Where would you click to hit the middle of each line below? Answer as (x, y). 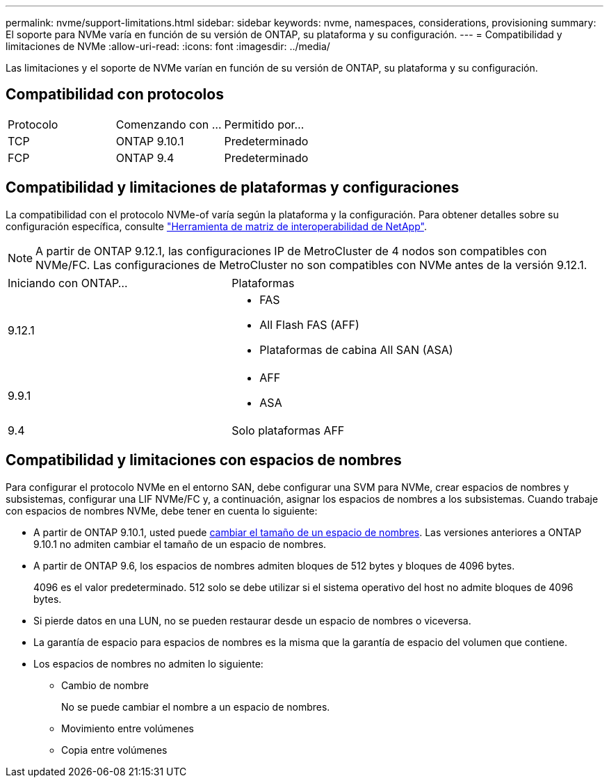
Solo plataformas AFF (288, 430)
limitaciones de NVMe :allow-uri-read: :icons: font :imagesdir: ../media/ (168, 46)
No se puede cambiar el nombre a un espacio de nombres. (196, 707)
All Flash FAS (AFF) (309, 324)
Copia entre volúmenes (114, 750)
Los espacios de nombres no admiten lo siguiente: (148, 663)
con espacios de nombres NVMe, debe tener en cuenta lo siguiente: (162, 510)
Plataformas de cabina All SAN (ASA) (356, 349)
